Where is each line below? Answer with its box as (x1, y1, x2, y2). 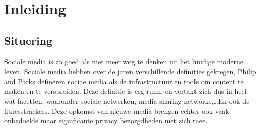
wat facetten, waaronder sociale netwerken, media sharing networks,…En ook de (4, 95, 250, 106)
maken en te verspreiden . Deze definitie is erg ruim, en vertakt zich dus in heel (4, 86, 247, 96)
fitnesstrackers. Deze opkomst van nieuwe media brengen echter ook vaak (4, 105, 229, 116)
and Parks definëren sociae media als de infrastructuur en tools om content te (4, 76, 244, 86)
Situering (4, 32, 53, 48)
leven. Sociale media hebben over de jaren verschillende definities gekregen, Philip (4, 66, 256, 77)
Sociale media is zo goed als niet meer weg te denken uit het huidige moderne (4, 56, 244, 67)
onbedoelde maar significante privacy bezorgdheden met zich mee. (4, 115, 208, 126)
